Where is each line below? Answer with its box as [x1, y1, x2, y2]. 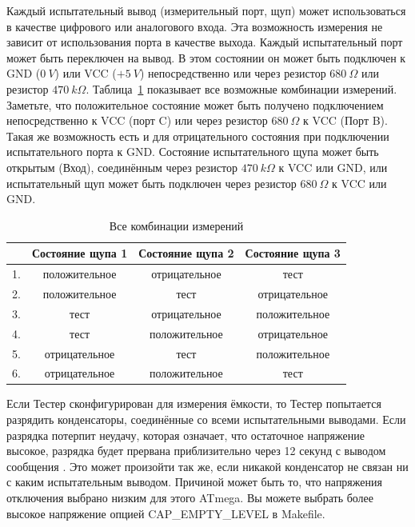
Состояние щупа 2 [138, 245, 234, 262]
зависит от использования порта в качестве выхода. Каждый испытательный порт [6, 34, 403, 50]
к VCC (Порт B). [303, 112, 388, 129]
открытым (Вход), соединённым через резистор [6, 158, 238, 175]
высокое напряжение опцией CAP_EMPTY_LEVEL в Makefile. [6, 505, 325, 521]
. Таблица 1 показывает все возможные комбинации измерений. [86, 80, 397, 97]
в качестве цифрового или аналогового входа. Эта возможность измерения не [6, 18, 383, 34]
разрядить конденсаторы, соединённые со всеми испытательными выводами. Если [6, 411, 406, 428]
